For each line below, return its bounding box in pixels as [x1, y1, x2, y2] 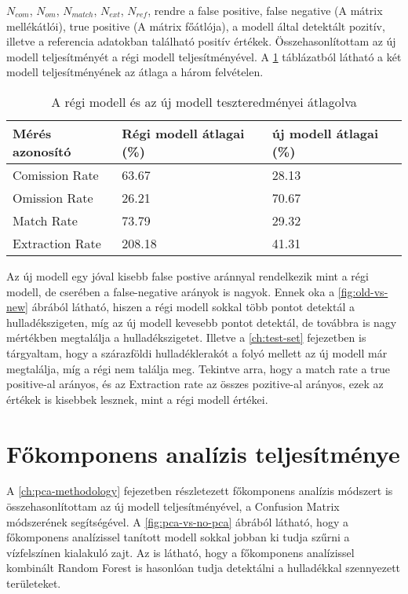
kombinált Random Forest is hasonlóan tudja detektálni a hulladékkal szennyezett [6, 559, 401, 576]
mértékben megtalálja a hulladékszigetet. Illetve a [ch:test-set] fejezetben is [6, 329, 366, 346]
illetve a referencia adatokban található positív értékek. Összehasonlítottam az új [6, 33, 396, 49]
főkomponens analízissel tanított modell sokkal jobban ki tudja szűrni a [6, 529, 350, 545]
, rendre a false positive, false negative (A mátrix [148, 2, 383, 18]
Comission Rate [13, 165, 99, 184]
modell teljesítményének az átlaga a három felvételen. [6, 64, 264, 80]
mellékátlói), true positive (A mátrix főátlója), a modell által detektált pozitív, [6, 17, 385, 34]
